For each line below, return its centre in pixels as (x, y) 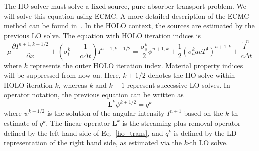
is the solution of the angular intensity (106, 113)
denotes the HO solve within (192, 75)
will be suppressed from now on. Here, (62, 75)
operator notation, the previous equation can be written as (94, 95)
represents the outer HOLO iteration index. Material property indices (137, 65)
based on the (204, 113)
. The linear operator (78, 123)
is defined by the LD (205, 133)
